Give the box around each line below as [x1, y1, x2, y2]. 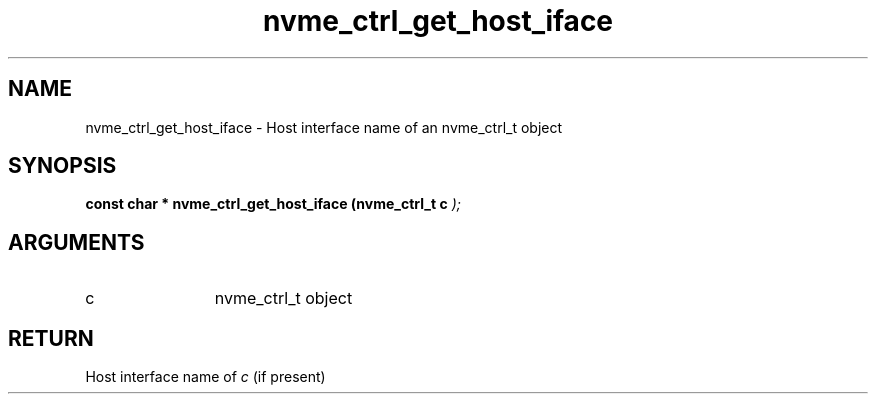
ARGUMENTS [8, 229, 145, 255]
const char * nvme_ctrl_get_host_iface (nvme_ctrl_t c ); [85, 195, 461, 213]
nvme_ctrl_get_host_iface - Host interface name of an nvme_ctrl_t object [85, 118, 563, 136]
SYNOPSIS [8, 153, 117, 179]
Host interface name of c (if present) [85, 368, 326, 386]
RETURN [8, 325, 94, 351]
